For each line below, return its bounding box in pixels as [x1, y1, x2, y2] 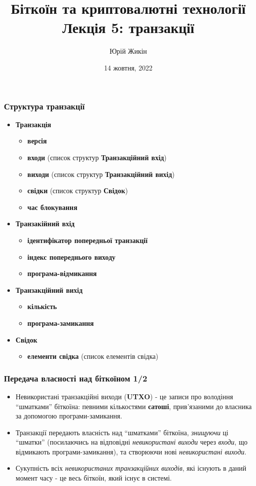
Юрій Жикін [110, 46, 147, 56]
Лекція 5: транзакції [62, 17, 194, 37]
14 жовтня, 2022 [104, 62, 152, 72]
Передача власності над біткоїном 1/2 [4, 372, 147, 384]
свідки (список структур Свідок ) [27, 185, 128, 196]
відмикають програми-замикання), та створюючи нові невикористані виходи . [15, 446, 247, 456]
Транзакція [15, 119, 51, 129]
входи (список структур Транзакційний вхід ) [27, 152, 167, 162]
